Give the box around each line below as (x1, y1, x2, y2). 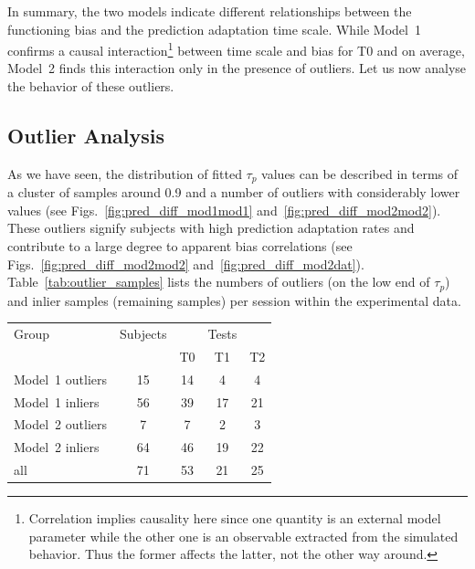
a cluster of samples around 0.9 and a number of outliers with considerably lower (7, 183, 460, 202)
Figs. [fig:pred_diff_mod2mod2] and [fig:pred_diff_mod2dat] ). (7, 254, 364, 273)
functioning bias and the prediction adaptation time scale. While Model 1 (7, 19, 421, 38)
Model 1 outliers (14, 369, 108, 388)
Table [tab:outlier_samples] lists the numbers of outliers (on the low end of (7, 272, 430, 291)
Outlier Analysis (7, 121, 165, 150)
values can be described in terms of (261, 163, 459, 183)
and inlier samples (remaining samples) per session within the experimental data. (7, 290, 461, 310)
